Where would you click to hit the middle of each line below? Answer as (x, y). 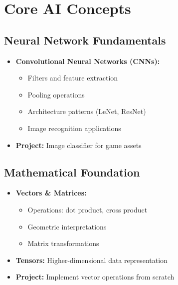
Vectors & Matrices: (51, 193)
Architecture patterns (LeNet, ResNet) (87, 111)
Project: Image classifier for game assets (79, 145)
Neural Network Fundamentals (85, 40)
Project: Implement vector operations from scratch (95, 277)
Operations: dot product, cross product (88, 209)
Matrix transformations (63, 243)
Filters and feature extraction (73, 78)
